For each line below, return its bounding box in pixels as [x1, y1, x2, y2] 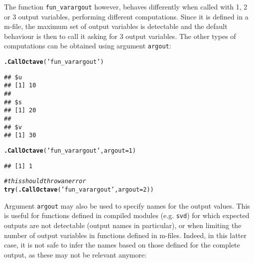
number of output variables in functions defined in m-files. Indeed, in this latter [4, 230, 247, 240]
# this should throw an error [4, 178, 86, 185]
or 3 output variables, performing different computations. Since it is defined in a [4, 11, 249, 21]
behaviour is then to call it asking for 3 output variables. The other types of [4, 30, 236, 41]
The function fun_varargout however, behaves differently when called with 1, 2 [4, 1, 248, 11]
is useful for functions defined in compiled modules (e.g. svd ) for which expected [4, 210, 250, 221]
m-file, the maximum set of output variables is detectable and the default [4, 21, 228, 31]
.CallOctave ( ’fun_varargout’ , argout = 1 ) [4, 147, 136, 154]
